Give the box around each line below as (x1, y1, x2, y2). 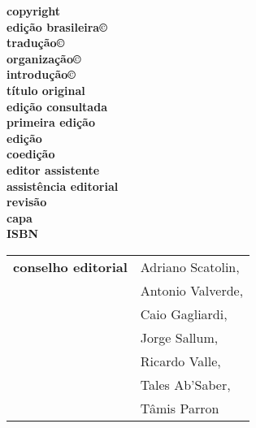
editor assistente (7, 161, 100, 178)
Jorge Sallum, (140, 327, 219, 347)
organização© (7, 50, 81, 67)
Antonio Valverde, (140, 280, 244, 300)
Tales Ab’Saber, (140, 374, 231, 394)
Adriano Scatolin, (140, 257, 240, 276)
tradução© (7, 34, 65, 51)
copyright (7, 2, 61, 19)
